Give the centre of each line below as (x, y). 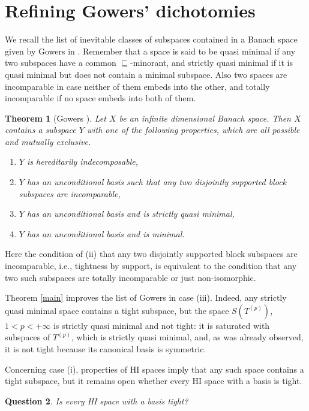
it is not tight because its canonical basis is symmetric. (106, 349)
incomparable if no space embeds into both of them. (100, 98)
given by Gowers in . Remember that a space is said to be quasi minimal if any (150, 51)
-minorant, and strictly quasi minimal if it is (211, 63)
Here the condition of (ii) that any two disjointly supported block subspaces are (151, 254)
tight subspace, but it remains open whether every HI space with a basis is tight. (154, 381)
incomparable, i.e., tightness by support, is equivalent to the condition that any (151, 266)
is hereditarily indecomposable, (82, 161)
